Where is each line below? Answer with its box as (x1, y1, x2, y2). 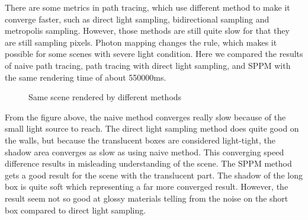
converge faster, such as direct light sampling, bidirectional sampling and (5, 12, 269, 25)
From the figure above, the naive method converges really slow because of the (5, 110, 286, 123)
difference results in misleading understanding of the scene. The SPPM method (5, 157, 292, 170)
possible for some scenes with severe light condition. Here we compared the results (5, 47, 303, 60)
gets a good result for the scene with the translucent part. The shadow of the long (5, 168, 303, 181)
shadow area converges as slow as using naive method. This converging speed (5, 145, 284, 158)
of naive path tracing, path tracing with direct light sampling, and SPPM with (5, 59, 291, 71)
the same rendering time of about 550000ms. (5, 71, 166, 83)
